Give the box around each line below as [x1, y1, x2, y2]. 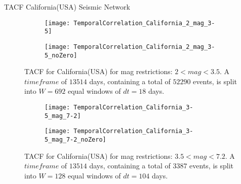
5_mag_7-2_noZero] [45, 136, 106, 143]
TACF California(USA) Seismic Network [4, 2, 130, 12]
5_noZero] [45, 51, 77, 59]
